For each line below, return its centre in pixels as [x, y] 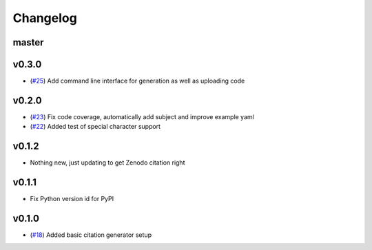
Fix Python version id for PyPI [72, 199]
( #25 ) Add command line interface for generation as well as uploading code [137, 81]
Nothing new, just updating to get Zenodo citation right [107, 163]
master [28, 42]
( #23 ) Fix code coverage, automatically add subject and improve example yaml [142, 116]
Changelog [45, 18]
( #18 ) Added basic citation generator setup [91, 235]
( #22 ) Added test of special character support [95, 127]
